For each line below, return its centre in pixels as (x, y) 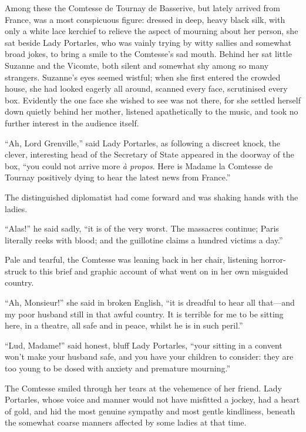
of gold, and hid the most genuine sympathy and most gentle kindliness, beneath (150, 411)
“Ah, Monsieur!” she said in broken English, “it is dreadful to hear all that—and (150, 302)
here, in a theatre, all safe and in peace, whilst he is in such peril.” (124, 325)
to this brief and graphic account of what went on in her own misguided (159, 271)
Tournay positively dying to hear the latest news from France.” (118, 177)
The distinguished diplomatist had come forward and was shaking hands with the (152, 197)
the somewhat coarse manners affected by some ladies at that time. (126, 422)
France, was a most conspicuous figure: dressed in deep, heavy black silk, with (145, 19)
